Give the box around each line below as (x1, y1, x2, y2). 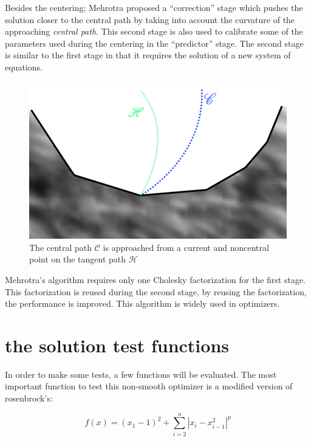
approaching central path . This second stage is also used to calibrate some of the (5, 25, 303, 38)
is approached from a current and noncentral (103, 241, 269, 253)
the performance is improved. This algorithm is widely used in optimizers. (5, 297, 280, 310)
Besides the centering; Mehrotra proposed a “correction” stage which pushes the (5, 1, 303, 13)
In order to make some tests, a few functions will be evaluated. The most (5, 367, 277, 380)
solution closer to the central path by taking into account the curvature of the (5, 13, 295, 26)
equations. (5, 60, 43, 73)
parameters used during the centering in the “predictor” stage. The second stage (5, 36, 304, 49)
